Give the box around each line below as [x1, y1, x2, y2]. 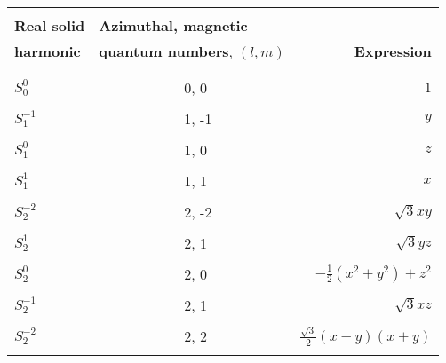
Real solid [14, 15, 85, 36]
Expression [354, 41, 432, 61]
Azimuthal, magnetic [99, 15, 248, 36]
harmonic [14, 41, 81, 61]
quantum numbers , [99, 41, 233, 61]
